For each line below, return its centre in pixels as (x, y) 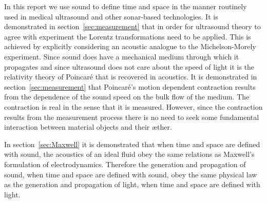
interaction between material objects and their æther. (88, 127)
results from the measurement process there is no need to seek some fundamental (132, 117)
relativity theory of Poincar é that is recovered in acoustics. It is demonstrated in (131, 77)
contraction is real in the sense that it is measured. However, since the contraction (133, 106)
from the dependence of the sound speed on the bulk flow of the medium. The (127, 97)
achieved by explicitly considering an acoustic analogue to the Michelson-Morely (130, 46)
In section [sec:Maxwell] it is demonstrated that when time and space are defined (132, 144)
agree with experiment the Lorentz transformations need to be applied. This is (128, 36)
